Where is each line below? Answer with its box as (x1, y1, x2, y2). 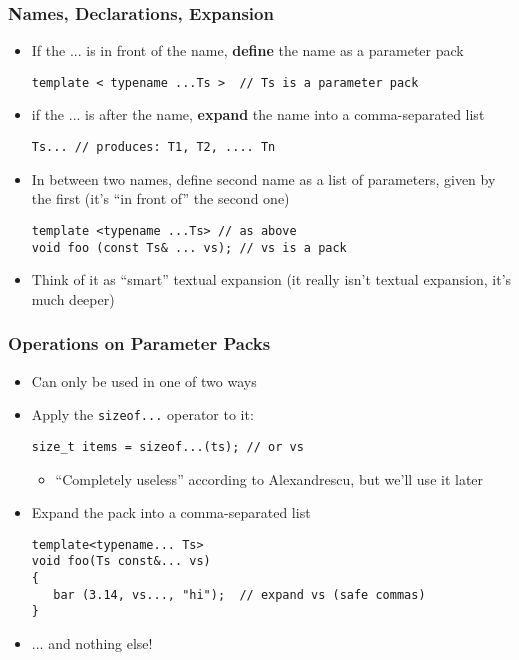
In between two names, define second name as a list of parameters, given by (31, 168, 496, 189)
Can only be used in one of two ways (31, 370, 257, 391)
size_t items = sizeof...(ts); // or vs (31, 439, 304, 454)
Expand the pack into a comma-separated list (31, 502, 311, 523)
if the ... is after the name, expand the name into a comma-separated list (31, 104, 485, 125)
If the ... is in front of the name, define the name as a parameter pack (31, 40, 464, 61)
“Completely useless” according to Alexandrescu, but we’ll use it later (55, 468, 484, 489)
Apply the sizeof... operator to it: (31, 404, 254, 425)
